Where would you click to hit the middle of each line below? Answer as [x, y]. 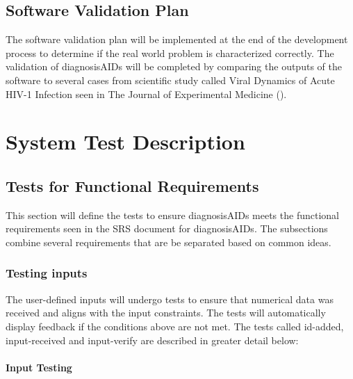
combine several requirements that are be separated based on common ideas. [169, 242]
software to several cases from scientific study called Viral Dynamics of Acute [170, 80]
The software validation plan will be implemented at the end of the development [177, 39]
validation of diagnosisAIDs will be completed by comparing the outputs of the [174, 66]
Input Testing [39, 367]
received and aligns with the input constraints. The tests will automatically [166, 313]
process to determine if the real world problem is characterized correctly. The [170, 53]
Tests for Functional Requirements [132, 185]
